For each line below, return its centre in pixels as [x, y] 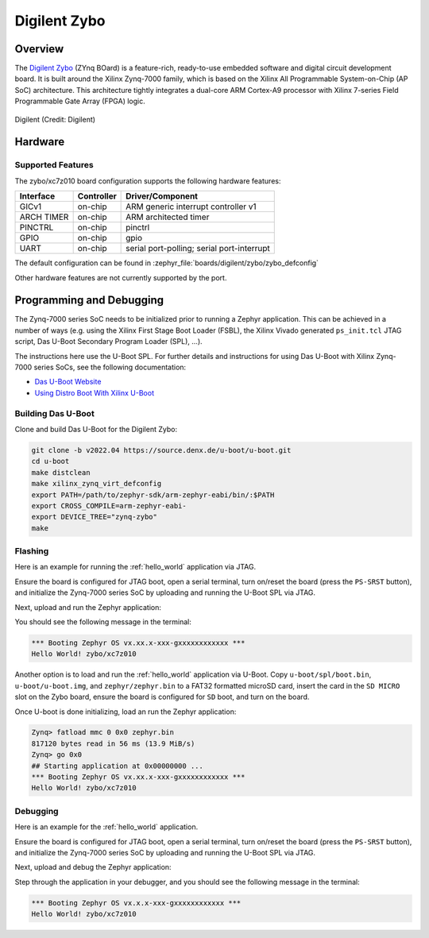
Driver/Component [162, 196]
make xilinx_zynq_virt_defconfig [97, 484]
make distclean [61, 472]
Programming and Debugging [89, 301]
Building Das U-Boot [54, 413]
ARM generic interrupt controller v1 [191, 207]
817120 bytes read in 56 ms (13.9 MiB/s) [113, 743]
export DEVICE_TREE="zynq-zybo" [95, 517]
